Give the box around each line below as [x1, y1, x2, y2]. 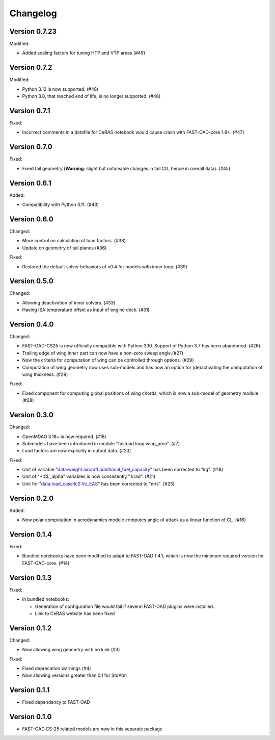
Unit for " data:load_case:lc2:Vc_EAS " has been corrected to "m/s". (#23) [22, 480, 175, 487]
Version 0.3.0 [9, 411, 53, 419]
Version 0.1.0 [9, 712, 52, 721]
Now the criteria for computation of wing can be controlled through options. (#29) [22, 357, 194, 363]
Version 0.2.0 [9, 494, 54, 502]
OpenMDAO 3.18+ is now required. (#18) [22, 433, 106, 440]
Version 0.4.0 [9, 320, 54, 328]
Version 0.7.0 [9, 143, 53, 151]
